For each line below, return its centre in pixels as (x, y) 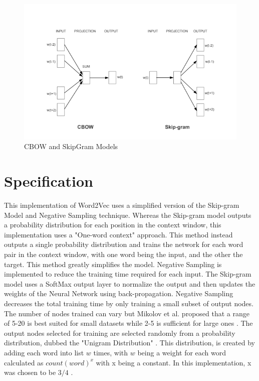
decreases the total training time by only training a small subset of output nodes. (129, 303)
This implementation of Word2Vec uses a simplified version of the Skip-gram (122, 205)
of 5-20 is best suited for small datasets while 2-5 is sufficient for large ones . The (128, 323)
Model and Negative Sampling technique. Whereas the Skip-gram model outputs (128, 215)
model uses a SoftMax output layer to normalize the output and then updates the (130, 283)
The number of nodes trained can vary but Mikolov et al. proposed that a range (127, 313)
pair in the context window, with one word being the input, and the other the (123, 254)
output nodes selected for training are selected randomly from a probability (120, 333)
